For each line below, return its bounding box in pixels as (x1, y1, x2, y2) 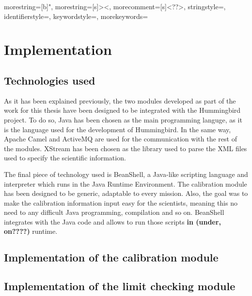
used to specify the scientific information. (4, 153, 126, 163)
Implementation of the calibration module (4, 250, 219, 265)
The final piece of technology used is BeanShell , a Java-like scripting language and (4, 169, 248, 179)
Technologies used (4, 72, 95, 87)
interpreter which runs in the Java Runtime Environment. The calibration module (4, 178, 247, 189)
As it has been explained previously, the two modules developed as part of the (4, 95, 236, 105)
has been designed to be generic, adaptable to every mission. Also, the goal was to (4, 188, 248, 198)
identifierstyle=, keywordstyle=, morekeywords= (4, 11, 148, 21)
